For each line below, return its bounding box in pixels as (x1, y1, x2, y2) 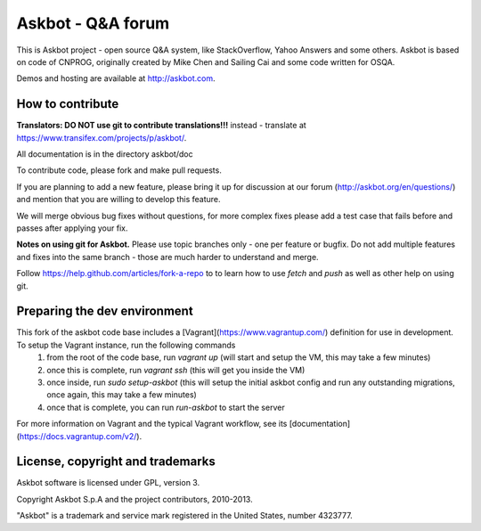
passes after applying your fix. (16, 223, 128, 233)
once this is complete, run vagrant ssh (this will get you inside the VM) (46, 364, 306, 375)
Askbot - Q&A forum (16, 13, 170, 33)
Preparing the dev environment (16, 304, 193, 319)
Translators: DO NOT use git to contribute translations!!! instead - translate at (16, 120, 306, 131)
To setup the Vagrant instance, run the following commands (16, 339, 236, 350)
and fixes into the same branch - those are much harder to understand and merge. (16, 251, 320, 262)
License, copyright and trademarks (16, 454, 216, 470)
